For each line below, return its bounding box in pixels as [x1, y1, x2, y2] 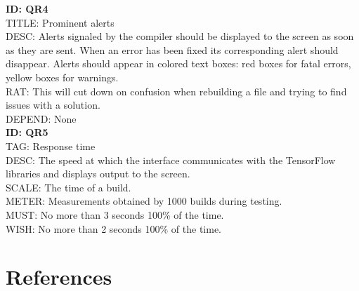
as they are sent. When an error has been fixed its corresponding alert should [6, 42, 339, 57]
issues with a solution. [6, 97, 100, 112]
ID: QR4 [6, 1, 48, 15]
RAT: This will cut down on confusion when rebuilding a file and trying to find [6, 83, 347, 98]
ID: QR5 [6, 125, 48, 140]
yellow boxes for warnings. [6, 69, 119, 84]
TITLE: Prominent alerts [6, 15, 115, 29]
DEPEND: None [6, 111, 77, 126]
